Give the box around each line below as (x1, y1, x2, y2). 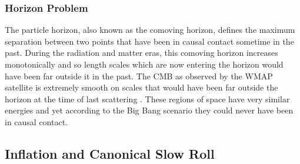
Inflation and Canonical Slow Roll (5, 144, 215, 162)
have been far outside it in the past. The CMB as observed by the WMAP (5, 69, 273, 82)
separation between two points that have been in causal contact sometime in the (5, 35, 294, 47)
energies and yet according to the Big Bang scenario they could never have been (5, 104, 294, 116)
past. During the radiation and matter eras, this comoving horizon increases (5, 46, 278, 59)
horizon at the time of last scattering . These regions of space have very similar (5, 92, 290, 105)
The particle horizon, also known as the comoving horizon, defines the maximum (5, 24, 295, 36)
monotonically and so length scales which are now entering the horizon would (5, 58, 284, 70)
